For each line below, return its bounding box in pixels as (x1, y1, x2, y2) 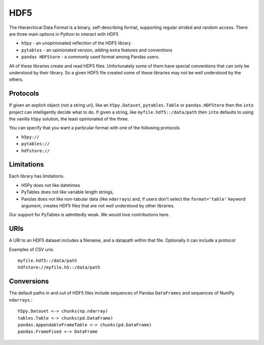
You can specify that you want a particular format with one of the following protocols (9, 125, 180, 131)
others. (9, 76, 24, 83)
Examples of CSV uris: (9, 246, 54, 252)
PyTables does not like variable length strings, (21, 189, 114, 195)
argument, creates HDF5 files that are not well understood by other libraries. (21, 203, 175, 208)
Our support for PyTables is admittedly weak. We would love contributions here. (9, 212, 170, 218)
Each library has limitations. (9, 173, 65, 179)
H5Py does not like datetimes (21, 182, 81, 188)
